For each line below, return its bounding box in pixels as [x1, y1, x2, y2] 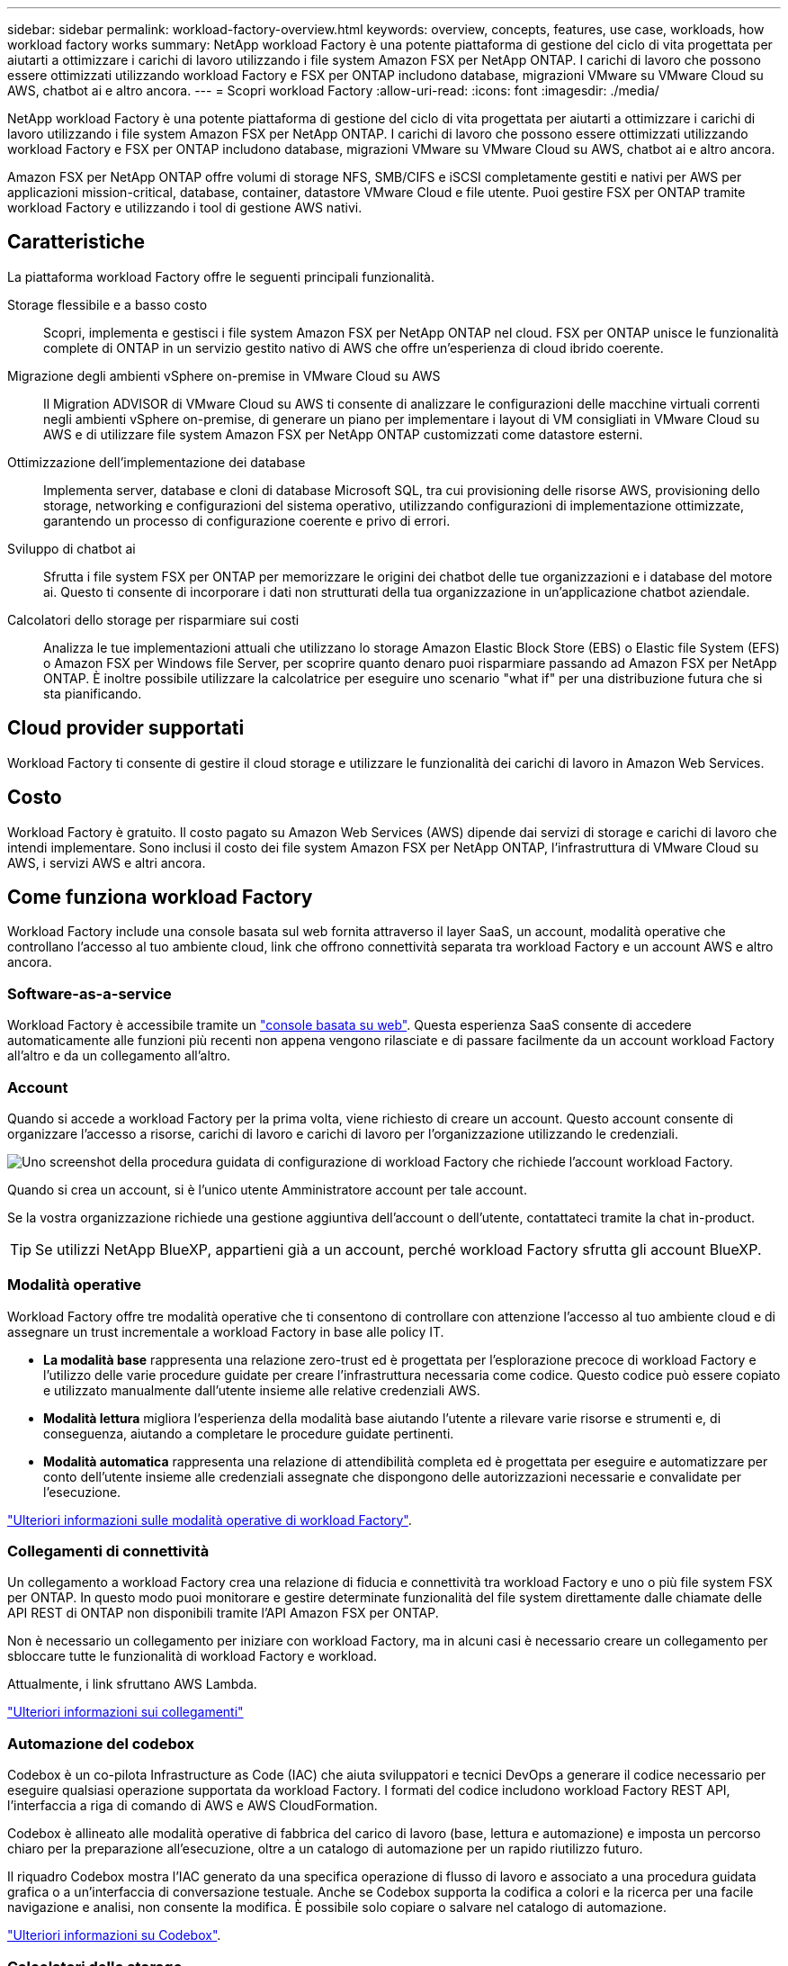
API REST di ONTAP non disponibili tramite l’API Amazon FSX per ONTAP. [7, 1605, 439, 1621]
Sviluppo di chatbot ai [7, 540, 136, 556]
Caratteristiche [7, 230, 146, 254]
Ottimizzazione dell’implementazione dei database [7, 454, 306, 470]
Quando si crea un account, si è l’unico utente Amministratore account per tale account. [7, 1181, 527, 1197]
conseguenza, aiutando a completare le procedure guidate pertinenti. [43, 1425, 454, 1441]
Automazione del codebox [7, 1734, 194, 1753]
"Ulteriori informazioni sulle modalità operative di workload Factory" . [7, 1511, 412, 1528]
